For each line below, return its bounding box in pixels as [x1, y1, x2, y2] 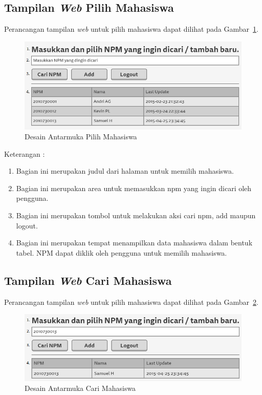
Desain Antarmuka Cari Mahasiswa [25, 383, 136, 393]
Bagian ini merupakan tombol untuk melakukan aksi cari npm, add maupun [16, 210, 256, 221]
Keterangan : [4, 148, 45, 159]
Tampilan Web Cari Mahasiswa [4, 272, 172, 288]
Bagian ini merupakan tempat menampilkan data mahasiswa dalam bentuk [16, 237, 253, 248]
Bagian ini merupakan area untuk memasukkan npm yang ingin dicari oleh [16, 182, 252, 193]
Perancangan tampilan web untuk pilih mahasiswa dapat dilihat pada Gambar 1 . [4, 24, 258, 34]
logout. [16, 220, 38, 231]
